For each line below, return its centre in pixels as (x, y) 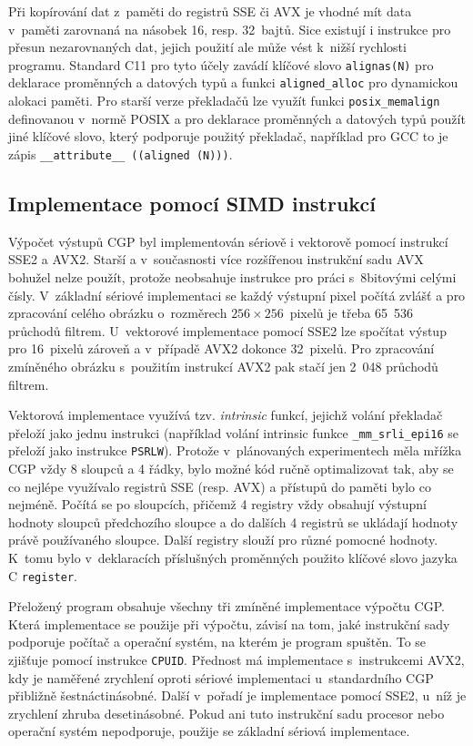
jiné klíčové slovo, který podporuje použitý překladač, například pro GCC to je (228, 136)
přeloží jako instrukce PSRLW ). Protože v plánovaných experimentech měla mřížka (235, 450)
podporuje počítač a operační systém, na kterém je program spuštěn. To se (217, 642)
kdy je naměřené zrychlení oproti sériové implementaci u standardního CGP (221, 677)
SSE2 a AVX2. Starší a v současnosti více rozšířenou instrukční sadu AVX (216, 259)
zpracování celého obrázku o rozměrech (118, 313)
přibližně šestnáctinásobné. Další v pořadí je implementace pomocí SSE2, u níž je (237, 695)
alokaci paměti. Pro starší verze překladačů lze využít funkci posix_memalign (224, 101)
